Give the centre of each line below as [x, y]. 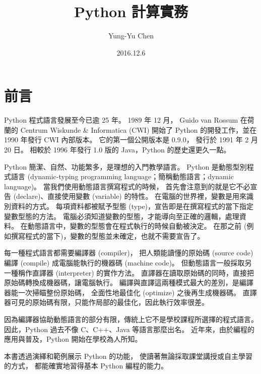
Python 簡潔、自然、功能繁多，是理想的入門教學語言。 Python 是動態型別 [125, 166]
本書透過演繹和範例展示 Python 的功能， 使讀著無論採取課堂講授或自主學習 [128, 356]
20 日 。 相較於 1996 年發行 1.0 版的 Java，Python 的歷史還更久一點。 [117, 150]
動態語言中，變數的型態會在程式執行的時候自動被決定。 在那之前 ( [137, 226]
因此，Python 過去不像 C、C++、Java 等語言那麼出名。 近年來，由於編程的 [129, 329]
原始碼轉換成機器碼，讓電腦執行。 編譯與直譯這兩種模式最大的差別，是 [122, 282]
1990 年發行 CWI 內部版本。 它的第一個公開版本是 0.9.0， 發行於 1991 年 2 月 [131, 140]
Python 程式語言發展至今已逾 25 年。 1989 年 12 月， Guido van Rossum [121, 120]
